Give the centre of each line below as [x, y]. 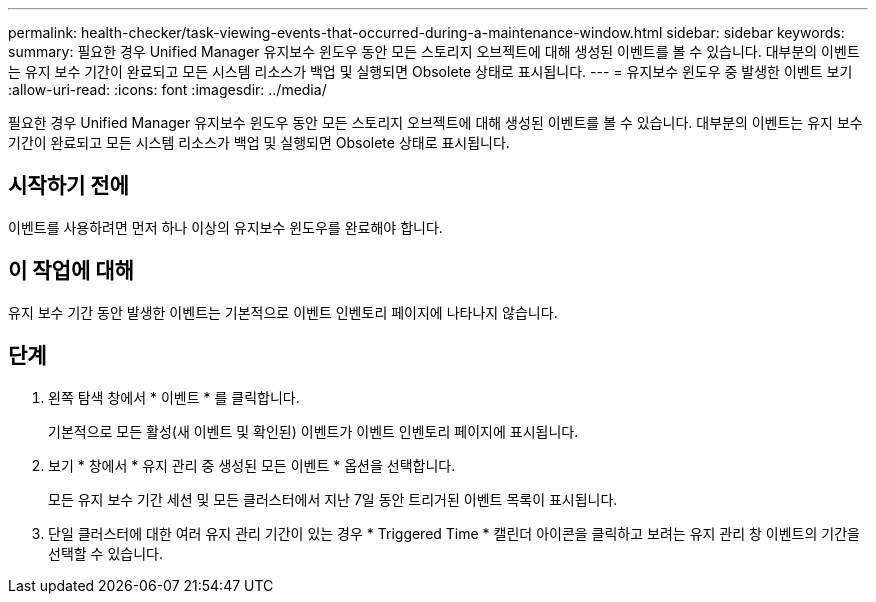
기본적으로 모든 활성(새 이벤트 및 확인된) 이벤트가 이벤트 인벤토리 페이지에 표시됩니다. [313, 431]
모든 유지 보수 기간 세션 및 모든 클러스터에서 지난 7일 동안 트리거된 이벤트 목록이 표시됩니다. [333, 499]
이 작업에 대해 [71, 271]
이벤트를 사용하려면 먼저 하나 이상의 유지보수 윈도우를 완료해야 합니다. [225, 227]
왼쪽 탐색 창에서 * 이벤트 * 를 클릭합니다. [174, 397]
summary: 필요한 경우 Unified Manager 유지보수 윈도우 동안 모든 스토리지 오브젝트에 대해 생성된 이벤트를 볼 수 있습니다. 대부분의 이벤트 [434, 51]
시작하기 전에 [68, 186]
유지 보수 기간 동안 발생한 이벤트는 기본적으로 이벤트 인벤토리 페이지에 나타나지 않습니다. [283, 312]
